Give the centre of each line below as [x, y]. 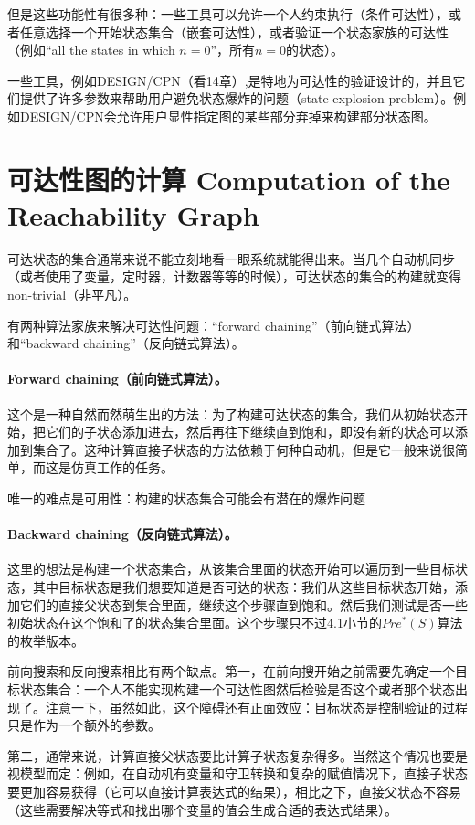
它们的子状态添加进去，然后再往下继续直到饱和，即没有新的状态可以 [250, 432]
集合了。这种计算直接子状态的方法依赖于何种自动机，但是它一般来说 [237, 449]
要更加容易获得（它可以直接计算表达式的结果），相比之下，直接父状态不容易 [234, 791]
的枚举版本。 [46, 640]
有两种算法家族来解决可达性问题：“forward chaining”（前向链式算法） [214, 325]
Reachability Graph [133, 214]
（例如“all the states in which [91, 50]
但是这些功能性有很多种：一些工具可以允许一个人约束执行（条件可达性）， [228, 14]
